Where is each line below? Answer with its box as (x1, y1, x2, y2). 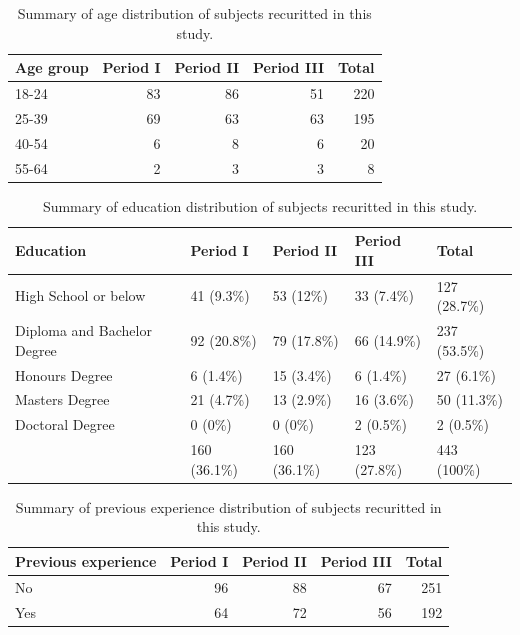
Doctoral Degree (15, 414, 115, 435)
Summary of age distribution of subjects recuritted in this (17, 3, 372, 23)
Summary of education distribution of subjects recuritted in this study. (42, 195, 478, 216)
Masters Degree (15, 389, 110, 410)
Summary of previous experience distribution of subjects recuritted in (15, 496, 442, 517)
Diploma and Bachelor (15, 320, 152, 341)
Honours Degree (15, 364, 113, 385)
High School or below (15, 285, 146, 306)
